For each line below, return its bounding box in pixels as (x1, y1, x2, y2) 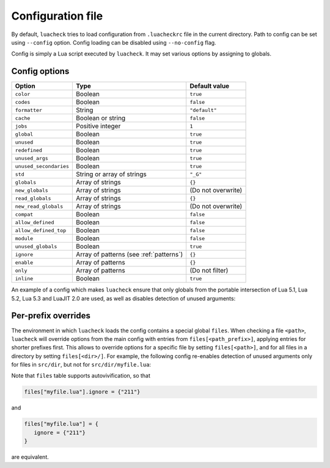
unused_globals (15, 243, 57, 250)
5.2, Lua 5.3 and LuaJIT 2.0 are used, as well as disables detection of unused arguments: (11, 294, 236, 302)
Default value (189, 82, 230, 90)
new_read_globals (15, 203, 64, 210)
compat (15, 211, 34, 218)
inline (15, 275, 34, 282)
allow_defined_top (15, 227, 67, 233)
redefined (15, 147, 43, 153)
